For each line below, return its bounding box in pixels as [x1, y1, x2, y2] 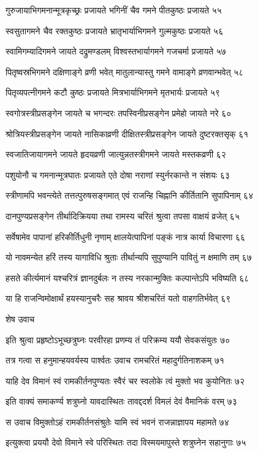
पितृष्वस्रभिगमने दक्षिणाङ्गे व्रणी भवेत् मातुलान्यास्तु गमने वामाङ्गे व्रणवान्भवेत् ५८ [6, 65, 244, 78]
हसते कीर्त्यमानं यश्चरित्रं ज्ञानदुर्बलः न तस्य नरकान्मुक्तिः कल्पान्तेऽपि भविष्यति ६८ [6, 271, 249, 284]
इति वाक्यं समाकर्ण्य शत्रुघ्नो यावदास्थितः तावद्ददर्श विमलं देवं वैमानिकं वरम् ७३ [6, 395, 237, 408]
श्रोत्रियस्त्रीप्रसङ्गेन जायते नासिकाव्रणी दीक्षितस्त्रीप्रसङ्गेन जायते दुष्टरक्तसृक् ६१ [6, 127, 249, 140]
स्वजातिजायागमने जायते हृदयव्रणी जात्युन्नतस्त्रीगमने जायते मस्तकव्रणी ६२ [6, 148, 226, 161]
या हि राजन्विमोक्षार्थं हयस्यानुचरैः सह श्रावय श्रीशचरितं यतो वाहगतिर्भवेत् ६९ [6, 292, 231, 305]
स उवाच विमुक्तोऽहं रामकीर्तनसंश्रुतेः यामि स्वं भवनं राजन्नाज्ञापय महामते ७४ [6, 415, 229, 428]
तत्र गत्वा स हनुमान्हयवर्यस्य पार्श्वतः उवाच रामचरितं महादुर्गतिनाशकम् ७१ [6, 354, 224, 367]
